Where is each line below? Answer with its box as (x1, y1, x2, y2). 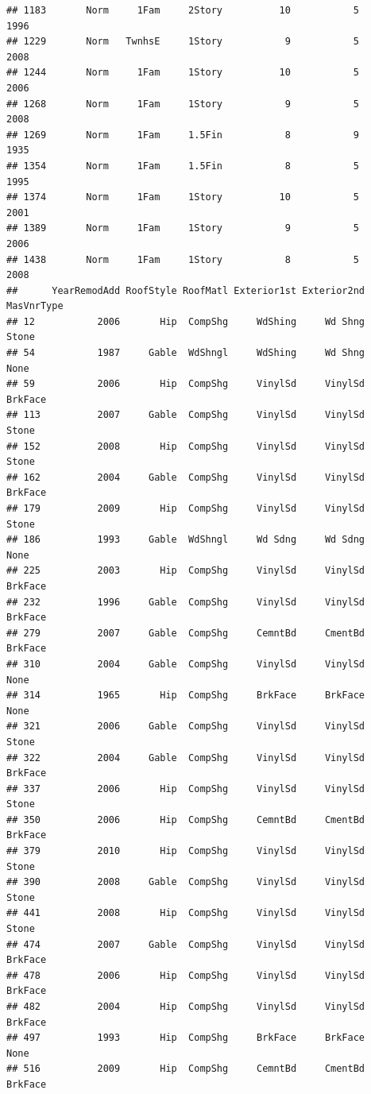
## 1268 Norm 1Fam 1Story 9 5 (6, 98, 359, 110)
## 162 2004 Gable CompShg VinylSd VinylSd (6, 471, 365, 483)
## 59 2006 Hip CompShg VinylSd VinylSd (6, 378, 365, 390)
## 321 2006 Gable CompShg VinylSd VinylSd (6, 721, 365, 733)
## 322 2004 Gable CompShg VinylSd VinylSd (6, 752, 365, 763)
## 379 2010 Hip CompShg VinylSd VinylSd (6, 845, 365, 857)
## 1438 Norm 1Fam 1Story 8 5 (6, 253, 359, 265)
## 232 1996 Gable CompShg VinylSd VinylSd (6, 596, 365, 608)
